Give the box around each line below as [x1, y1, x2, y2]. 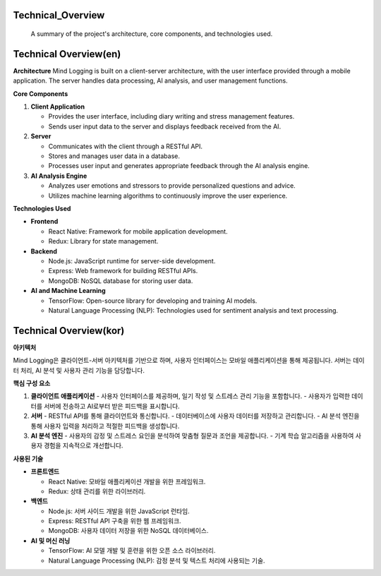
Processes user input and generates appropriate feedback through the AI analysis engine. [48, 162, 310, 170]
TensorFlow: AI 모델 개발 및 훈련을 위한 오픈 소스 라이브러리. [48, 546, 216, 555]
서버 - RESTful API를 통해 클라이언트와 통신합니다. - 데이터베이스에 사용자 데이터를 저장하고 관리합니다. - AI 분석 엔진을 [30, 412, 360, 420]
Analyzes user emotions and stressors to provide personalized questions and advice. [48, 181, 296, 190]
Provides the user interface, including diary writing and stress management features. [48, 112, 295, 121]
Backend [30, 247, 58, 256]
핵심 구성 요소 [13, 378, 51, 388]
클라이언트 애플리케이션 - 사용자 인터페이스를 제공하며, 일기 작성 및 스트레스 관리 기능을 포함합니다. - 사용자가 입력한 [30, 392, 351, 400]
